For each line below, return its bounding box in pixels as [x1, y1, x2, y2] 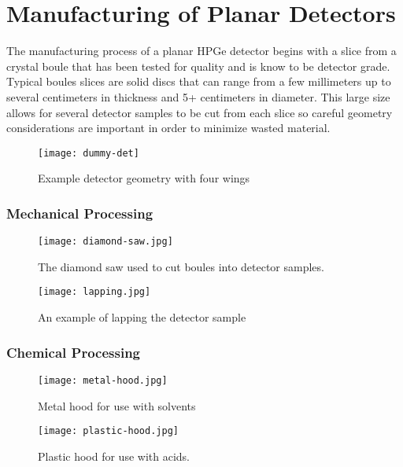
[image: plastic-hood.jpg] [38, 425, 179, 437]
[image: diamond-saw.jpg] [38, 236, 173, 248]
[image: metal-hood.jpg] [38, 374, 168, 386]
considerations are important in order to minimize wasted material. [6, 120, 331, 136]
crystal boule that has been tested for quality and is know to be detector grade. [6, 57, 390, 74]
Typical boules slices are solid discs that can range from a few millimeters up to [6, 73, 391, 90]
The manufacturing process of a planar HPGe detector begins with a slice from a [6, 42, 397, 59]
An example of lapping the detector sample [38, 309, 246, 325]
